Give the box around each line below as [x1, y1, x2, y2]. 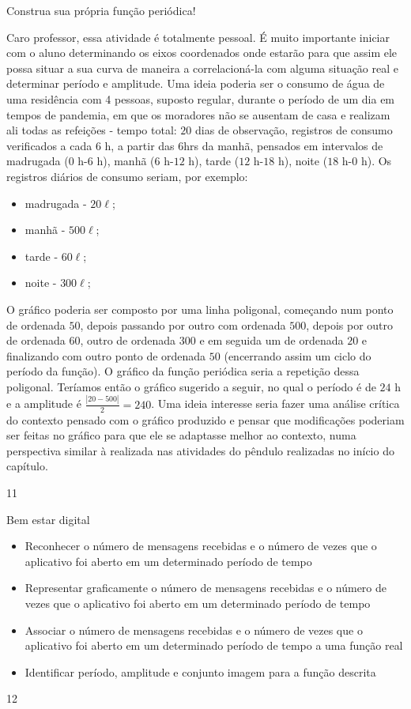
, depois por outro [306, 316, 394, 333]
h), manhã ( [96, 153, 155, 169]
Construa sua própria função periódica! [6, 2, 196, 18]
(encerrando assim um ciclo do [224, 347, 371, 364]
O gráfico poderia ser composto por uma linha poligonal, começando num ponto [6, 300, 394, 317]
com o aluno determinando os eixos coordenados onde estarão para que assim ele [6, 44, 398, 61]
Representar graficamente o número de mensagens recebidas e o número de [25, 579, 387, 596]
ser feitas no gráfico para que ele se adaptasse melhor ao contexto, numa [6, 427, 356, 443]
